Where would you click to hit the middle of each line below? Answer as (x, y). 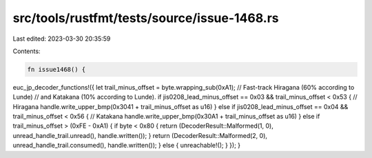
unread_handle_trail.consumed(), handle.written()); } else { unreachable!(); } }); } (127, 146)
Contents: (27, 51)
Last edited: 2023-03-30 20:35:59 (62, 39)
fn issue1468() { (56, 69)
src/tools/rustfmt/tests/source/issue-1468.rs (146, 18)
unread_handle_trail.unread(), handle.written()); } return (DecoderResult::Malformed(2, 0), (140, 135)
